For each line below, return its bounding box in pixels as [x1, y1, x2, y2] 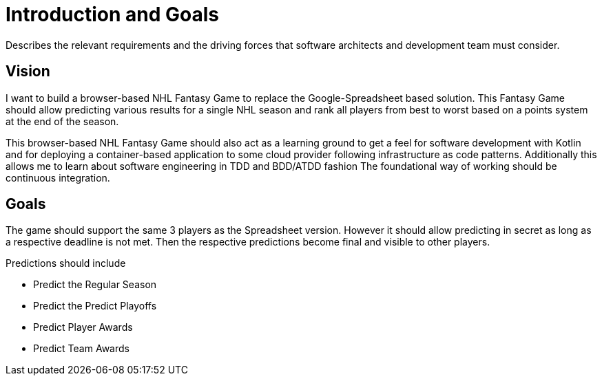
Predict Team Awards [33, 342, 129, 355]
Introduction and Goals [6, 3, 220, 26]
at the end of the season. [6, 115, 119, 127]
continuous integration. [6, 171, 110, 184]
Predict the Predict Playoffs [33, 300, 157, 312]
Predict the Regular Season [33, 279, 157, 291]
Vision [6, 63, 50, 80]
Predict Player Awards [33, 321, 133, 334]
